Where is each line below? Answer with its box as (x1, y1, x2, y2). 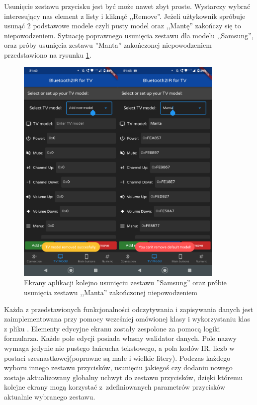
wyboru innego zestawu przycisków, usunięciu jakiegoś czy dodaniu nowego (4, 362, 233, 373)
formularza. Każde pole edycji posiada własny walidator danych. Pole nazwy (4, 333, 237, 343)
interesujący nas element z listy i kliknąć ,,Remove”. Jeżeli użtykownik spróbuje (4, 10, 246, 21)
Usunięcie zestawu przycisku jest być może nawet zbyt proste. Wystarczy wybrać (4, 1, 251, 11)
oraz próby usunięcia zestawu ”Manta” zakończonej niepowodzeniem (4, 40, 212, 50)
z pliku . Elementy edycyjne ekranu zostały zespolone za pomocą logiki (4, 323, 220, 333)
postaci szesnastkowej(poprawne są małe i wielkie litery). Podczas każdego (4, 352, 231, 363)
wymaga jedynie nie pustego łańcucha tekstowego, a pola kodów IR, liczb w (4, 342, 235, 353)
